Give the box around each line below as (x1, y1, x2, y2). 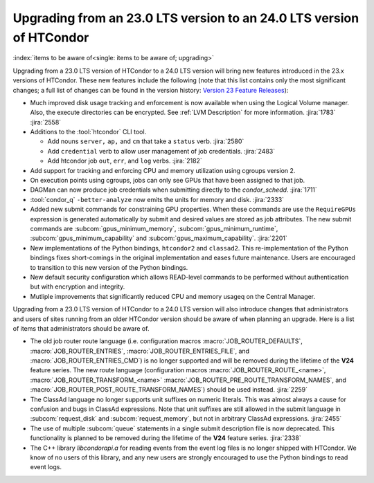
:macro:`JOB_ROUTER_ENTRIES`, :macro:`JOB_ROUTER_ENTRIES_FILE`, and (30, 347, 249, 355)
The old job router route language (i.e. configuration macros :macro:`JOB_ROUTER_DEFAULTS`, (30, 337, 303, 345)
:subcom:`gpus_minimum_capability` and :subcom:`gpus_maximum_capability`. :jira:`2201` (30, 234, 287, 242)
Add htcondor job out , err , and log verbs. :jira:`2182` (47, 156, 202, 165)
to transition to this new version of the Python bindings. (30, 263, 188, 271)
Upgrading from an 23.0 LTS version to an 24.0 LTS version (12, 10, 359, 26)
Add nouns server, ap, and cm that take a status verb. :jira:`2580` (47, 137, 244, 145)
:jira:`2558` (30, 118, 62, 126)
